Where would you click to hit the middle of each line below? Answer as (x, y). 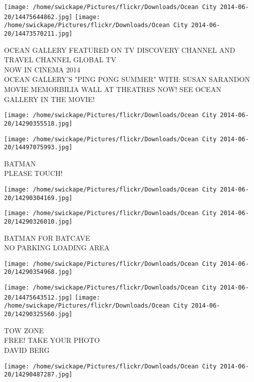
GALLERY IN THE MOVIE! (50, 99)
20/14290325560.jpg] (38, 314)
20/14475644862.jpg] (38, 17)
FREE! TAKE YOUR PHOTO (52, 340)
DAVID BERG (27, 350)
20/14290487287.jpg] (38, 375)
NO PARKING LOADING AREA (57, 248)
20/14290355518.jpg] (38, 123)
